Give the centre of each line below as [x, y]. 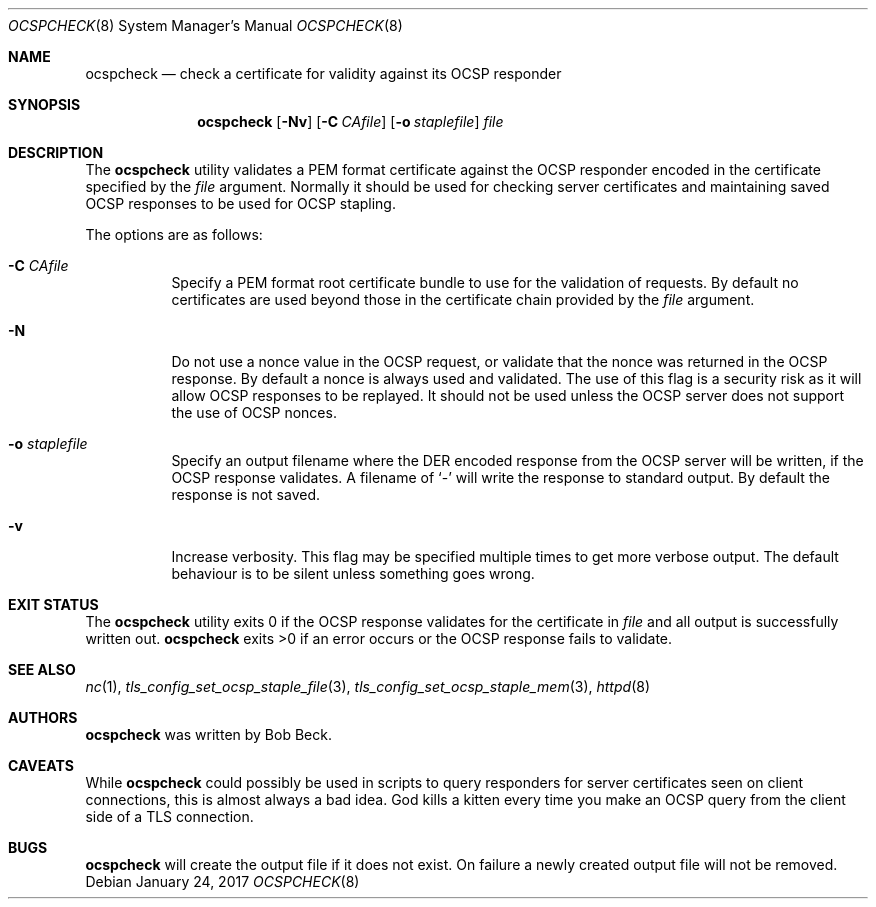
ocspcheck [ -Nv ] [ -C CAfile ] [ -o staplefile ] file [350, 121]
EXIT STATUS [53, 604]
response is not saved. [246, 494]
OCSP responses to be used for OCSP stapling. [240, 203]
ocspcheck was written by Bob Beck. [208, 734]
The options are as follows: [174, 234]
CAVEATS [41, 765]
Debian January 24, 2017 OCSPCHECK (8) [222, 881]
